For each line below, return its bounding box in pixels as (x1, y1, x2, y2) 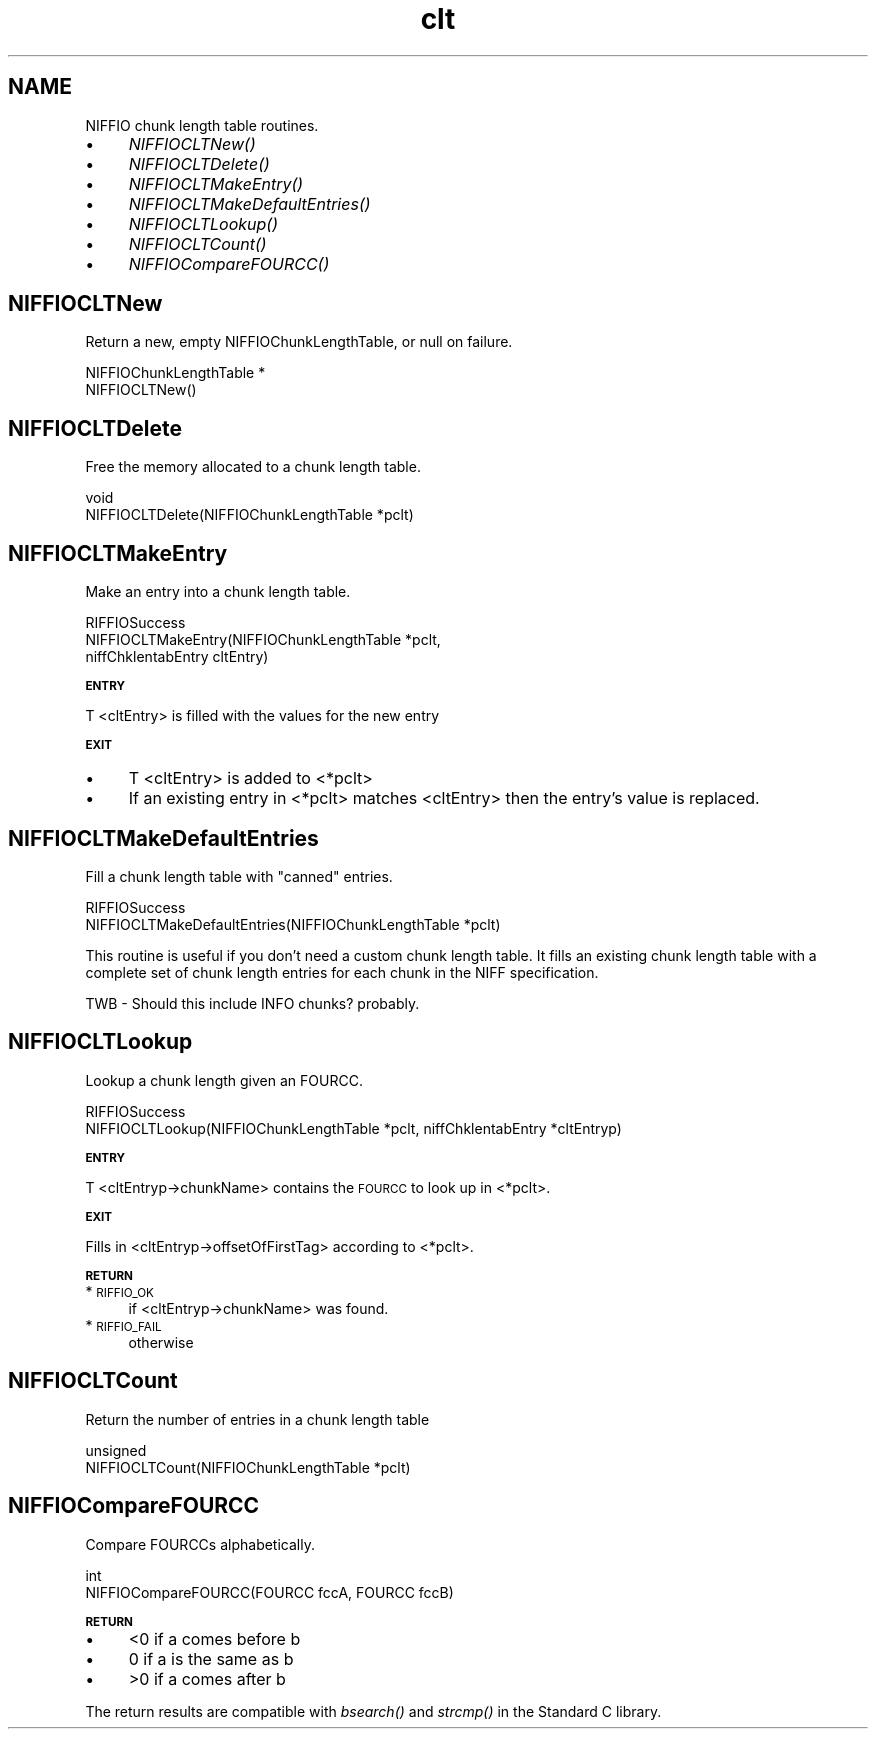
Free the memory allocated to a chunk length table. (85, 458, 421, 476)
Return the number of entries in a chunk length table (85, 1410, 430, 1428)
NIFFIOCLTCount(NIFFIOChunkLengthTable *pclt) (85, 1458, 411, 1476)
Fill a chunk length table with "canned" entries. (85, 867, 393, 885)
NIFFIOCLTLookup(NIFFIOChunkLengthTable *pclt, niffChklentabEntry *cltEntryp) (85, 1119, 622, 1137)
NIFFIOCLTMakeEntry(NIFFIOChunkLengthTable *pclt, (85, 631, 441, 649)
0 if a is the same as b (128, 1648, 294, 1669)
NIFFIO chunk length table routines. (85, 116, 319, 134)
